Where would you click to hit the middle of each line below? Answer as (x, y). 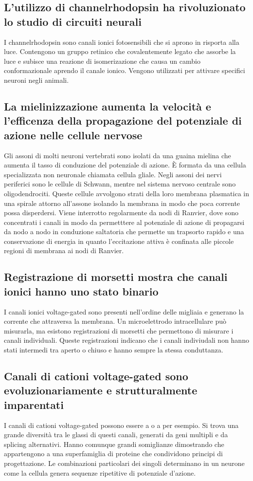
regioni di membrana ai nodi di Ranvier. (64, 250)
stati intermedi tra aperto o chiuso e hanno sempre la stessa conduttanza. (114, 350)
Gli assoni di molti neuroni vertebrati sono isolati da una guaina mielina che (117, 155)
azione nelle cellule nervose (73, 135)
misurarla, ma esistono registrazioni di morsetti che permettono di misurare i (119, 330)
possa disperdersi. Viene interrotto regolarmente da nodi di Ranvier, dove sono (121, 213)
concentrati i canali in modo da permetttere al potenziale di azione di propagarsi (124, 222)
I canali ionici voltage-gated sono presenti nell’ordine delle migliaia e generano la (124, 311)
